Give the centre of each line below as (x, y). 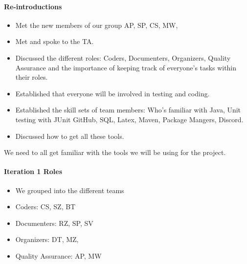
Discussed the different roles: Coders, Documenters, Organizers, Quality (123, 57)
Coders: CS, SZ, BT (45, 207)
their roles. (32, 77)
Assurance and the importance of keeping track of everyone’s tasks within (126, 67)
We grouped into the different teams (70, 190)
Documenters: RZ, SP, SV (54, 223)
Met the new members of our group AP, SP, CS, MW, (97, 25)
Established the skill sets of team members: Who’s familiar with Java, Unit (128, 110)
